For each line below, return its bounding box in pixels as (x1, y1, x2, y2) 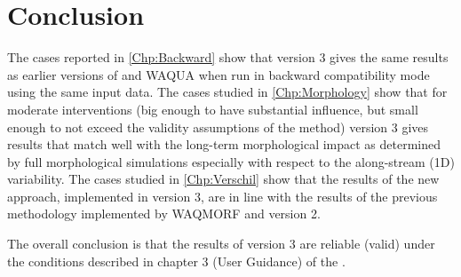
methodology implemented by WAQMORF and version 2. (7, 204, 321, 223)
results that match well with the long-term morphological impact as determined (7, 135, 441, 154)
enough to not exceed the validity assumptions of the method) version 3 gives (7, 117, 429, 136)
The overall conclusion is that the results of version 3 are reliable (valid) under (7, 234, 435, 253)
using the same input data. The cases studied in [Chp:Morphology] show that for (7, 83, 448, 101)
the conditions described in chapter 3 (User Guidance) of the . (7, 251, 346, 270)
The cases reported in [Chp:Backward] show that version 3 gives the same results (7, 48, 449, 67)
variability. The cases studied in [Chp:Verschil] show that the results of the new (7, 170, 440, 188)
